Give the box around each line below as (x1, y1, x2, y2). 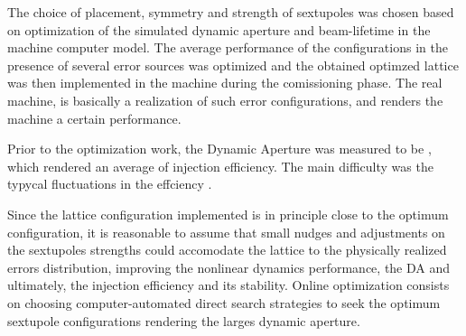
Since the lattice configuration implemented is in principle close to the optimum (7, 204, 449, 223)
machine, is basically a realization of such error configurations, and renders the (7, 90, 443, 109)
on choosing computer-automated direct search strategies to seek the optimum (7, 293, 441, 312)
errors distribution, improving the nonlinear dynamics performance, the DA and (7, 257, 451, 276)
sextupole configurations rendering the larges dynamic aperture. (7, 311, 360, 330)
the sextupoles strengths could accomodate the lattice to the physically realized (7, 240, 447, 259)
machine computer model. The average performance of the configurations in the (7, 38, 448, 57)
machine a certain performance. (7, 108, 182, 127)
